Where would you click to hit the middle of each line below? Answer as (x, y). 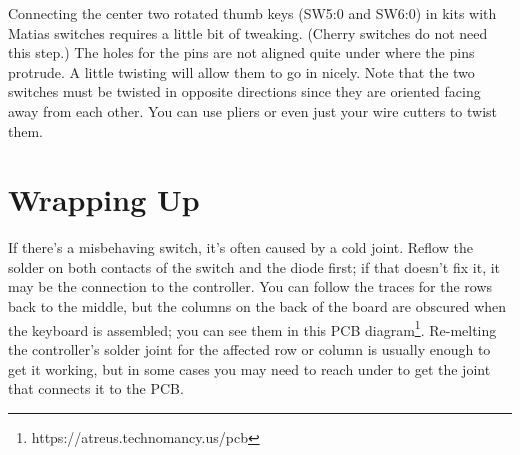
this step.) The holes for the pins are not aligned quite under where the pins (241, 52)
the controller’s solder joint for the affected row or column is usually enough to (249, 348)
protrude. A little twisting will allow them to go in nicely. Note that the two (241, 71)
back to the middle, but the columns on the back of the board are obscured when (257, 306)
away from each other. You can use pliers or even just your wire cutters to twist (253, 110)
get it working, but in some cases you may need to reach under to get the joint (249, 368)
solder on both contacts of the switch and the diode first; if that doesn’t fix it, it (254, 266)
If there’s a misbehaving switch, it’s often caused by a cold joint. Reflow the (240, 247)
